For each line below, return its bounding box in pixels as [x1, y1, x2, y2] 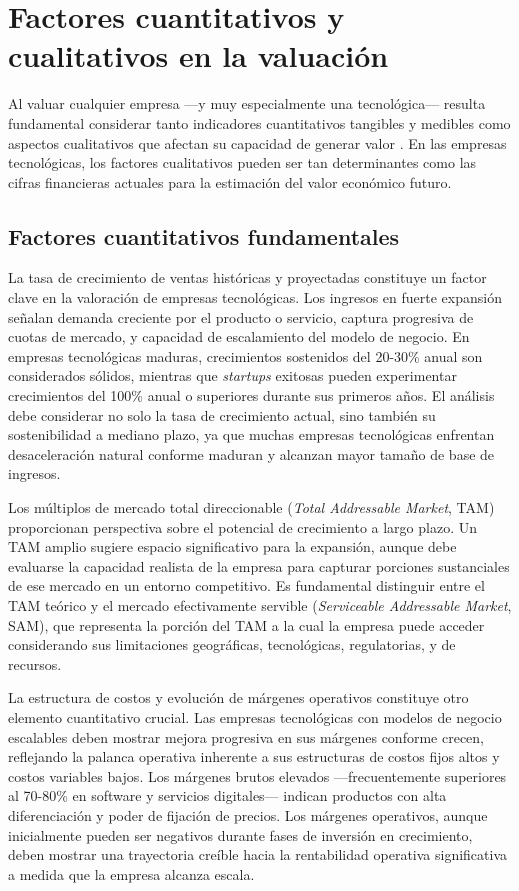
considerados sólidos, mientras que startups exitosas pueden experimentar [8, 365, 457, 386]
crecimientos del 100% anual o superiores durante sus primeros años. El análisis [8, 385, 495, 406]
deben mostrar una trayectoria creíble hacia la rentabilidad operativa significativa [8, 844, 508, 865]
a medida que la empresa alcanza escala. [8, 863, 255, 884]
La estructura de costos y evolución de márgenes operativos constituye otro [8, 687, 469, 708]
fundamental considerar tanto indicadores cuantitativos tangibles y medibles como [8, 112, 511, 133]
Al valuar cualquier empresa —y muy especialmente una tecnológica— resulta [8, 93, 486, 114]
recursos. [8, 653, 62, 674]
